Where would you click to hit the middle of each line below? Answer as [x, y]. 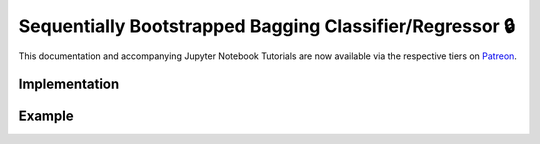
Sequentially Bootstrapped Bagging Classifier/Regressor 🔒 [266, 26]
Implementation [69, 84]
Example [46, 116]
